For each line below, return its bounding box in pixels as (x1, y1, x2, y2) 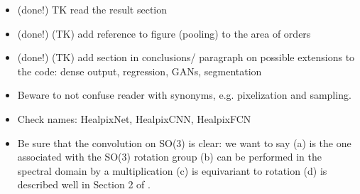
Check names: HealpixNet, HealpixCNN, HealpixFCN (17, 111, 251, 126)
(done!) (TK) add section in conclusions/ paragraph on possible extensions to (17, 50, 355, 65)
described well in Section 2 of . (17, 177, 151, 192)
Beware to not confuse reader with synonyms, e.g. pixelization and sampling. (17, 87, 351, 102)
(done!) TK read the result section (17, 2, 168, 16)
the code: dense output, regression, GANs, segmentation (17, 63, 262, 78)
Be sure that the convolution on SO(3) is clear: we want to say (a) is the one (17, 135, 351, 150)
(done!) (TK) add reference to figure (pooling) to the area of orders (17, 26, 311, 41)
